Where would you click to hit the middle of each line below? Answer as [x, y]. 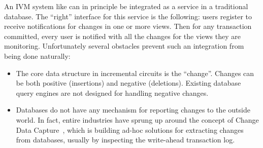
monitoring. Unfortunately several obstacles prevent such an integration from [124, 46]
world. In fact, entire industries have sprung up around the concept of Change [137, 119]
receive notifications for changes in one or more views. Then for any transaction [128, 26]
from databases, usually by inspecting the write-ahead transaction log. [125, 140]
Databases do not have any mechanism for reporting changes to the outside [133, 110]
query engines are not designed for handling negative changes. [112, 92]
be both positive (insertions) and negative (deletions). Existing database [128, 83]
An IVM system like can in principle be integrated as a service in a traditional [126, 6]
